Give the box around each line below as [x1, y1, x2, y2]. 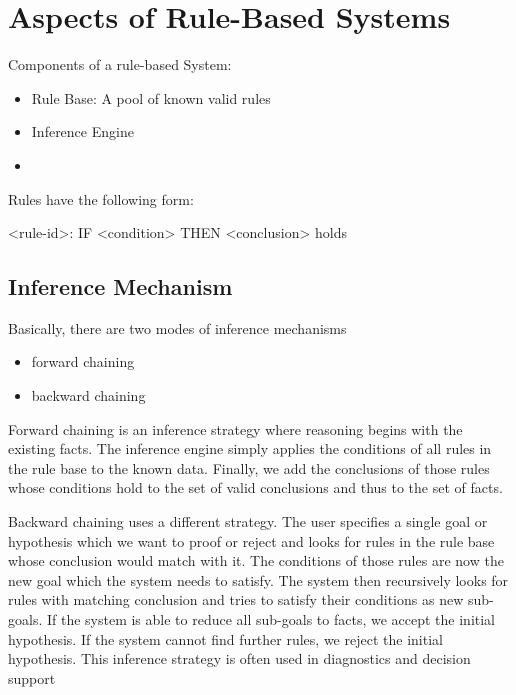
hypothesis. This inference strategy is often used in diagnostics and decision [8, 648, 471, 669]
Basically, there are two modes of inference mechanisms [8, 317, 347, 338]
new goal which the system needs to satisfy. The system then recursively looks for [8, 569, 509, 590]
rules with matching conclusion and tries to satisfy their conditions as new [8, 589, 464, 610]
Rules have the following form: [8, 188, 194, 209]
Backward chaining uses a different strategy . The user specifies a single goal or [8, 511, 488, 532]
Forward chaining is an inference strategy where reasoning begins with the [8, 418, 463, 439]
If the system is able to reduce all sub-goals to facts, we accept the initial [46, 609, 496, 630]
